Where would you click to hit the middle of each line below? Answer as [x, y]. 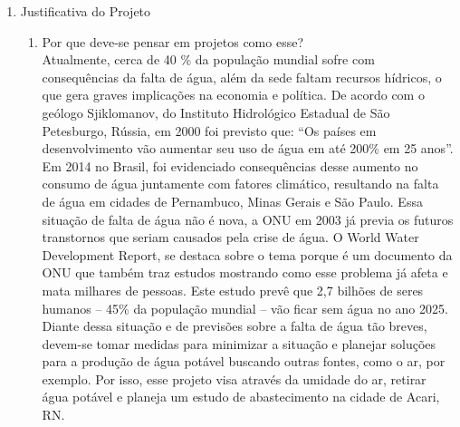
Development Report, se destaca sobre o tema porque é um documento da [247, 254]
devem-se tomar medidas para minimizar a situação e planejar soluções [239, 343]
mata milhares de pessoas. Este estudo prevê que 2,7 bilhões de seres [233, 290]
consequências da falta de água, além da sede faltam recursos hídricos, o [242, 77]
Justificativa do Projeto [86, 11]
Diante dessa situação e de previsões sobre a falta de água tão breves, [235, 326]
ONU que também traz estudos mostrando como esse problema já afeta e [245, 272]
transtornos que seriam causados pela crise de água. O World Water [230, 237]
